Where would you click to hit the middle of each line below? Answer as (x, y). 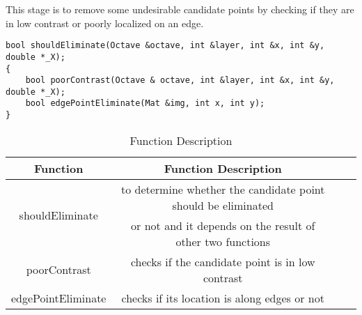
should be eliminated (223, 205)
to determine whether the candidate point (223, 189)
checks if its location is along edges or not (223, 298)
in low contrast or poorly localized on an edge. (105, 23)
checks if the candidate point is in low (223, 261)
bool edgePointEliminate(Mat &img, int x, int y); (145, 103)
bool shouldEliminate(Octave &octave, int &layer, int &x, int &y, (165, 46)
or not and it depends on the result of (223, 225)
